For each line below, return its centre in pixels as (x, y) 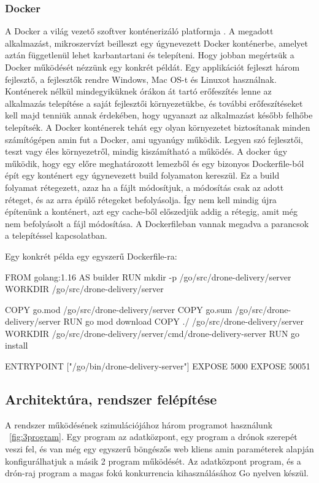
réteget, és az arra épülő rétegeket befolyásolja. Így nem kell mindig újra (141, 199)
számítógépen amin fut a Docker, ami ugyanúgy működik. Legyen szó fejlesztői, (154, 139)
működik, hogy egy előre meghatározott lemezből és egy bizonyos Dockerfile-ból (155, 163)
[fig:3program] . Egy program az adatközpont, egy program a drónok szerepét (153, 437)
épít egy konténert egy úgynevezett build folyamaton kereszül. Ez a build (142, 175)
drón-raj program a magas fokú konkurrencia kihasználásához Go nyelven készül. (157, 473)
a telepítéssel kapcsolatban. (56, 235)
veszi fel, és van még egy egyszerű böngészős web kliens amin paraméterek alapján (159, 449)
